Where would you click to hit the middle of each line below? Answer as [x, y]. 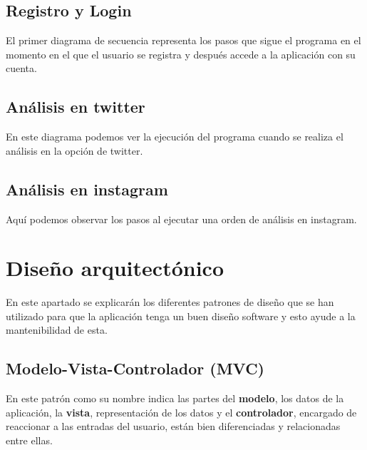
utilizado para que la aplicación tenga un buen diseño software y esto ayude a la [181, 316]
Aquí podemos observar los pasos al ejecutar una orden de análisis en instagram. [181, 219]
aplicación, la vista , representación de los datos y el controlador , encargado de [181, 412]
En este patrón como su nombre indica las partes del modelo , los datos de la [175, 398]
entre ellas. [29, 440]
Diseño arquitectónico [115, 268]
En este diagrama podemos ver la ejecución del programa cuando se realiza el [175, 137]
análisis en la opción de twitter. [74, 150]
